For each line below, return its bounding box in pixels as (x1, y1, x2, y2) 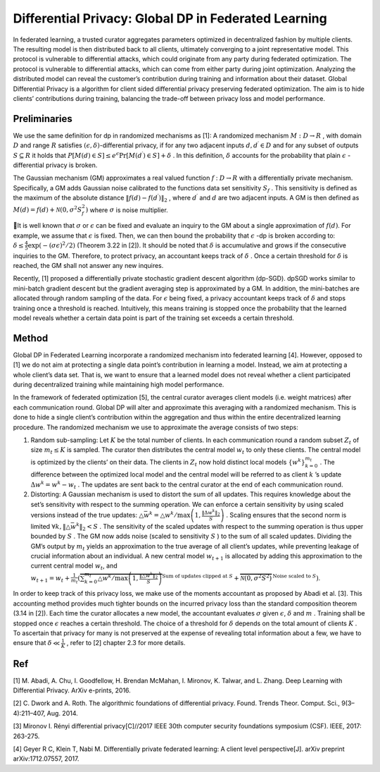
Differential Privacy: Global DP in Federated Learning (13, 11, 327, 26)
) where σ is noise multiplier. (85, 205, 168, 214)
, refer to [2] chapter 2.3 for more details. (66, 639, 186, 647)
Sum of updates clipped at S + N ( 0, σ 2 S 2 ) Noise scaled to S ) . (162, 573, 321, 582)
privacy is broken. (46, 161, 98, 169)
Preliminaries (13, 113, 73, 125)
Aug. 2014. (46, 709, 79, 717)
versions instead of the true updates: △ (30, 510, 144, 519)
